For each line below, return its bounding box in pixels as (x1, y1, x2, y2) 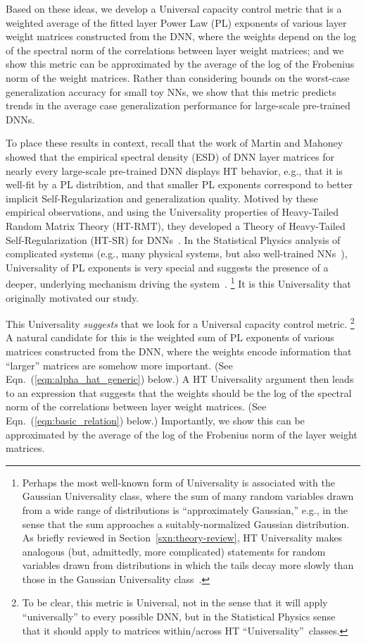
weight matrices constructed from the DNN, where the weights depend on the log (6, 29, 356, 44)
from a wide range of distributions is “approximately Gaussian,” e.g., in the (22, 502, 348, 517)
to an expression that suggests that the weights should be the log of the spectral (6, 385, 352, 400)
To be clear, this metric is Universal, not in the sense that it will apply (22, 595, 328, 610)
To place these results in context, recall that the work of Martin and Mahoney (6, 135, 343, 150)
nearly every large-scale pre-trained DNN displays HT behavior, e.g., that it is (6, 163, 343, 178)
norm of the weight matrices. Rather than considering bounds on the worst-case (6, 70, 350, 85)
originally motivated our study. (6, 290, 139, 305)
